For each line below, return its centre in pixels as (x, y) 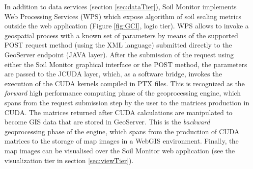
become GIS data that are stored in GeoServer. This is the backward (107, 122)
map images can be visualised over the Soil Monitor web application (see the (120, 150)
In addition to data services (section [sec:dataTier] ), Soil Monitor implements (121, 6)
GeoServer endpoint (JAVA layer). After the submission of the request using (119, 54)
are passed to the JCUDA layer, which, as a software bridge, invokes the (113, 74)
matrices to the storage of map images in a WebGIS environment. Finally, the (122, 141)
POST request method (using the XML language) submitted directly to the (118, 45)
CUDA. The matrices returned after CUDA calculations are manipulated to (118, 112)
